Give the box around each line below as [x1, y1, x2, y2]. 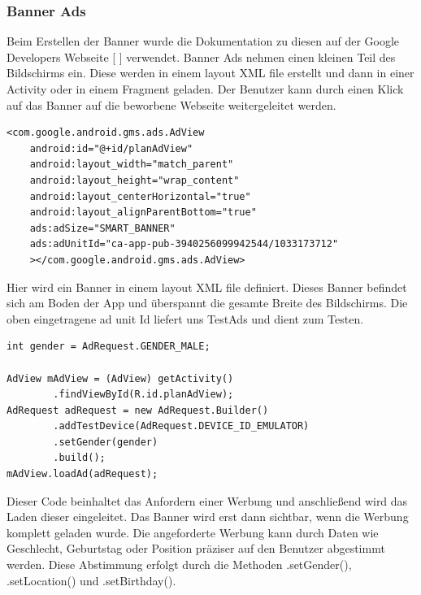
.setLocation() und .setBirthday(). [7, 571, 176, 588]
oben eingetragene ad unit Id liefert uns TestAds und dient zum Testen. [7, 310, 364, 327]
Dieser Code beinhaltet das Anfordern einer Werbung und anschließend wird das [7, 492, 408, 509]
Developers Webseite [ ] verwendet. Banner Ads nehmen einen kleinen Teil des [7, 48, 396, 65]
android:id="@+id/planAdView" [29, 142, 193, 154]
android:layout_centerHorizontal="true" [29, 190, 251, 202]
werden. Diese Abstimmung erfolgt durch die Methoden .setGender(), [7, 556, 352, 573]
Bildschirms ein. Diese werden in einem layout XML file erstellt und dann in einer [7, 64, 414, 81]
